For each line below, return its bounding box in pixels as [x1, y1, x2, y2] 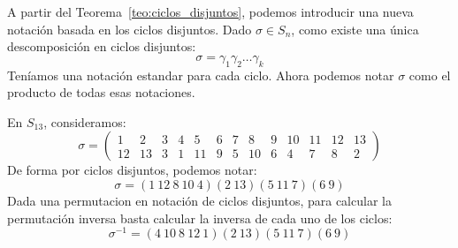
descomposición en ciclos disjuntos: [7, 37, 196, 56]
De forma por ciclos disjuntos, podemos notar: [7, 161, 257, 179]
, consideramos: [43, 112, 126, 131]
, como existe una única [291, 19, 419, 38]
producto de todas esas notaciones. [7, 83, 195, 101]
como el [408, 65, 451, 84]
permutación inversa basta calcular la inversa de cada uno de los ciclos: [7, 208, 393, 227]
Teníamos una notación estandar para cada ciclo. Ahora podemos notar [7, 65, 394, 84]
